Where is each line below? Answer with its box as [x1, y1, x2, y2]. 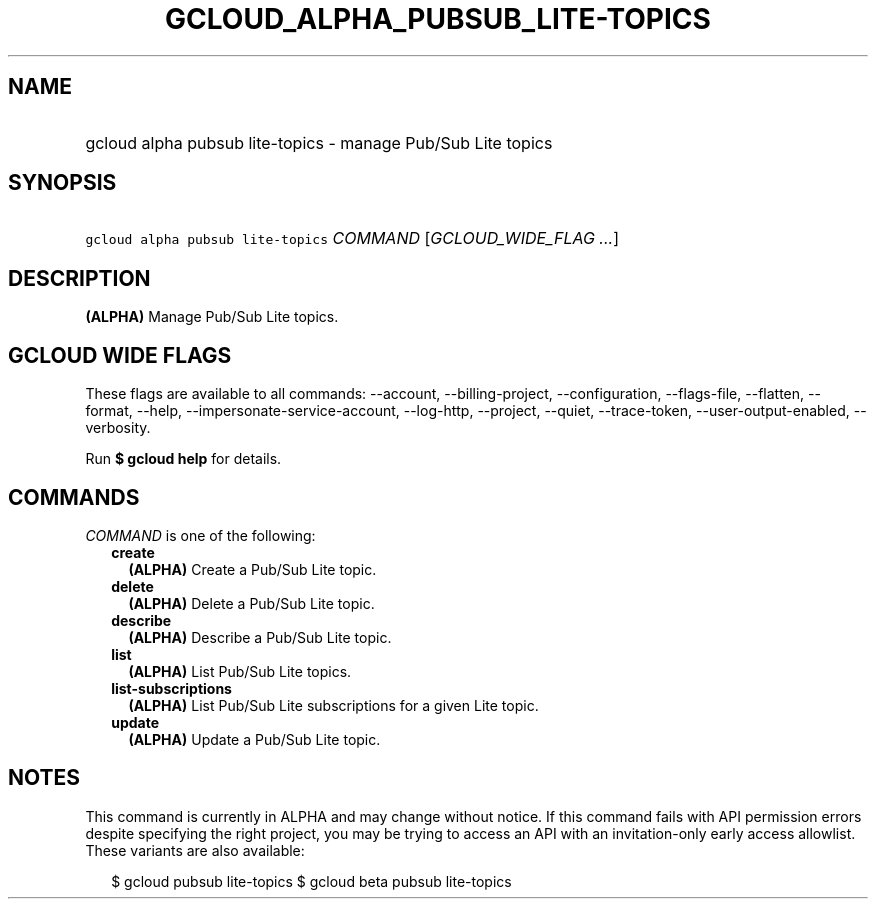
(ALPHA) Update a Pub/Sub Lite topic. [128, 730, 381, 748]
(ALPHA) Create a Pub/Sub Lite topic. [128, 560, 377, 578]
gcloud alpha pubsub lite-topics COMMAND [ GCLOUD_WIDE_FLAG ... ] [85, 228, 619, 249]
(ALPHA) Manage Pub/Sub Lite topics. [85, 308, 339, 326]
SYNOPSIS [8, 170, 117, 196]
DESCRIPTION [8, 265, 151, 291]
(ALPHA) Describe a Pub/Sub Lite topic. [128, 628, 392, 646]
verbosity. [85, 419, 151, 437]
